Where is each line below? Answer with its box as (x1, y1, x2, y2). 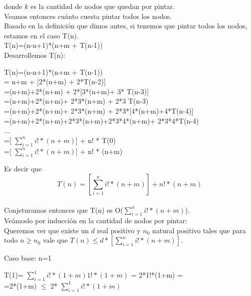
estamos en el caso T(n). (4, 30, 79, 40)
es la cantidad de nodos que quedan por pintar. (30, 1, 175, 11)
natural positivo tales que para (152, 225, 246, 235)
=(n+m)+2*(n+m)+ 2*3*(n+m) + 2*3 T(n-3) (4, 96, 149, 106)
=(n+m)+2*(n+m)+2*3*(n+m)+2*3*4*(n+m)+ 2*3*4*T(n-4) (4, 115, 199, 126)
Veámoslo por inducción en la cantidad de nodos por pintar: (4, 215, 188, 226)
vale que (43, 235, 68, 245)
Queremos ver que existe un (4, 225, 89, 235)
